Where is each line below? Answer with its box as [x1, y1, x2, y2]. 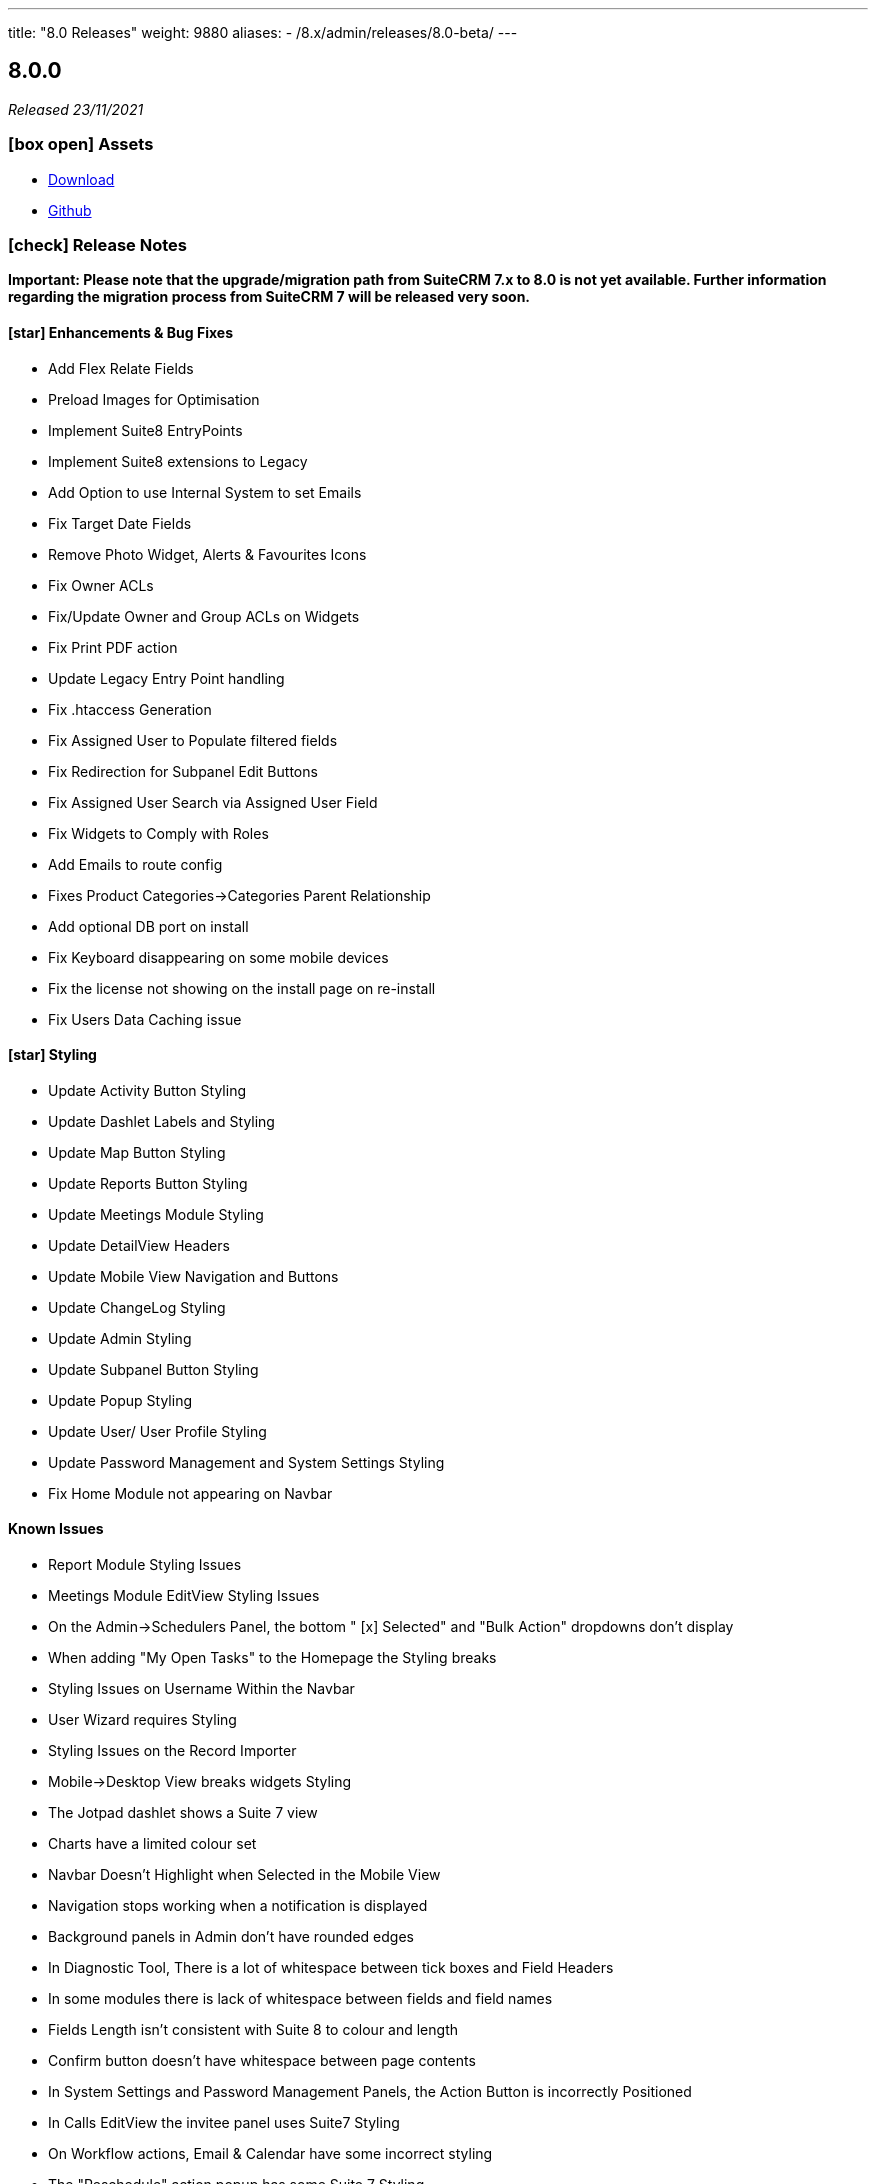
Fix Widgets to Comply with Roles [48, 824, 269, 842]
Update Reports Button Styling [48, 1174, 248, 1192]
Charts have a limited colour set [48, 1835, 257, 1852]
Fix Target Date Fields [48, 514, 192, 532]
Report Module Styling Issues [48, 1556, 242, 1573]
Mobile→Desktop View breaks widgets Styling [48, 1773, 352, 1790]
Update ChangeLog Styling [48, 1298, 226, 1316]
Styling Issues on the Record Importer [48, 1742, 297, 1759]
